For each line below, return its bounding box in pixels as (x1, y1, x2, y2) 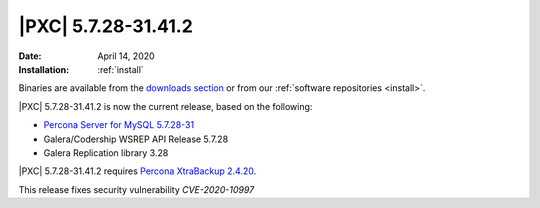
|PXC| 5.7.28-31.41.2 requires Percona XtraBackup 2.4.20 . (18, 165, 257, 177)
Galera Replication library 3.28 (43, 146, 169, 159)
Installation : (18, 63, 70, 75)
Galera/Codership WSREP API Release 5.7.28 (43, 133, 229, 145)
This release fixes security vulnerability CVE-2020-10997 (18, 183, 255, 195)
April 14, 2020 (97, 50, 155, 62)
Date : (18, 50, 42, 62)
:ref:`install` (97, 63, 144, 75)
